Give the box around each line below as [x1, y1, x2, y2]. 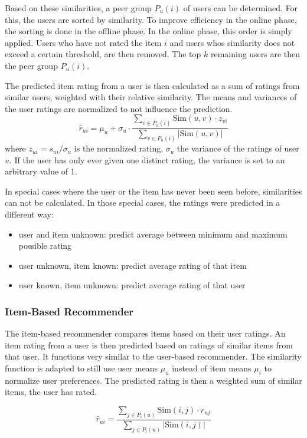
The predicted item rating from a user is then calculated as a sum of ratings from [5, 79, 300, 91]
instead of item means [172, 362, 252, 374]
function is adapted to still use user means [5, 362, 158, 374]
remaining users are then [210, 48, 301, 60]
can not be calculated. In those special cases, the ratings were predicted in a [5, 196, 280, 209]
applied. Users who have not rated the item [5, 36, 162, 48]
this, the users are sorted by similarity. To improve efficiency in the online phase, [5, 13, 297, 25]
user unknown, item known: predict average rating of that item [18, 259, 247, 271]
